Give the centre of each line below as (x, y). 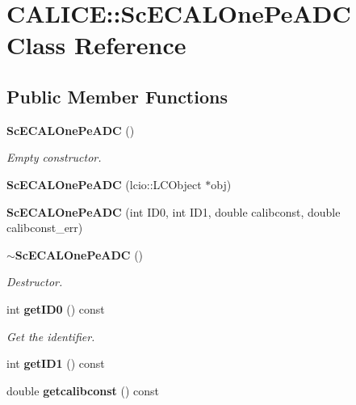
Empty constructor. (54, 157)
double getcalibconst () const (83, 390)
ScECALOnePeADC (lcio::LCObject (104, 184)
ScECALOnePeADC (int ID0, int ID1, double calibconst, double (174, 211)
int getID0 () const (56, 308)
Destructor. (35, 282)
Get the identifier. (51, 336)
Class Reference (96, 45)
